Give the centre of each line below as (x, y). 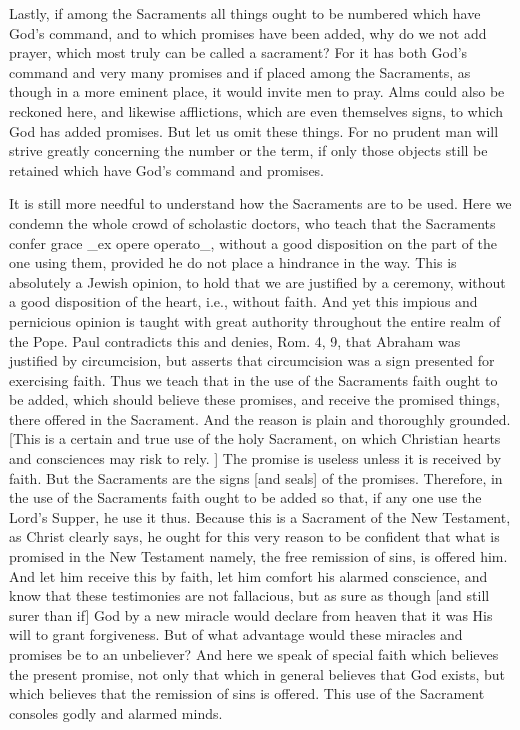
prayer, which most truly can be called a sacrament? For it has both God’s (238, 52)
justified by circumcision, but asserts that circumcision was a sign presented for (252, 360)
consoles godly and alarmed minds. (116, 712)
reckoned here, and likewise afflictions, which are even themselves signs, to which (256, 110)
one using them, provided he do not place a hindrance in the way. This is (233, 262)
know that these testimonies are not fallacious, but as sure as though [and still (249, 595)
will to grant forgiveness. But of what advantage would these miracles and (236, 634)
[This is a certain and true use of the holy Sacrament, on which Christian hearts (255, 438)
